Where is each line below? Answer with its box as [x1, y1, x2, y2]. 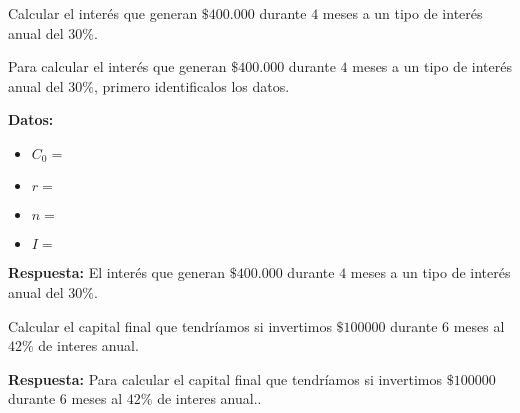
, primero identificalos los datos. [93, 75, 290, 96]
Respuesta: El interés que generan [8, 262, 226, 283]
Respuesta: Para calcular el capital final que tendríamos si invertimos [8, 368, 442, 389]
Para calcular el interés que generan [8, 56, 227, 77]
